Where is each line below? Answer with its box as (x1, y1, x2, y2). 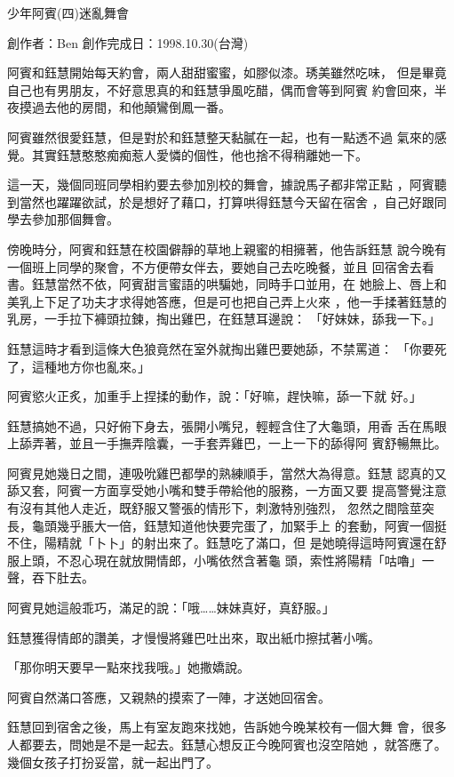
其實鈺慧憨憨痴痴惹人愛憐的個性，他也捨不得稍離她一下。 (31, 145, 368, 164)
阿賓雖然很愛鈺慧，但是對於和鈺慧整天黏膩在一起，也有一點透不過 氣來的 (7, 127, 434, 146)
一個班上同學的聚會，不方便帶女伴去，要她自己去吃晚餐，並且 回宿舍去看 (7, 257, 434, 276)
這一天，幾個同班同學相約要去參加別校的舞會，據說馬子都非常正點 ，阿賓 (7, 175, 434, 194)
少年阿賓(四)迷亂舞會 (7, 4, 129, 21)
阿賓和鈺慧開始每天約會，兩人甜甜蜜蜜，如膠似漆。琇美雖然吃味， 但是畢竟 (7, 63, 447, 82)
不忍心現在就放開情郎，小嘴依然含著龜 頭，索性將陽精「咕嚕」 (56, 550, 422, 569)
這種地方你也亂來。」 (31, 356, 150, 375)
